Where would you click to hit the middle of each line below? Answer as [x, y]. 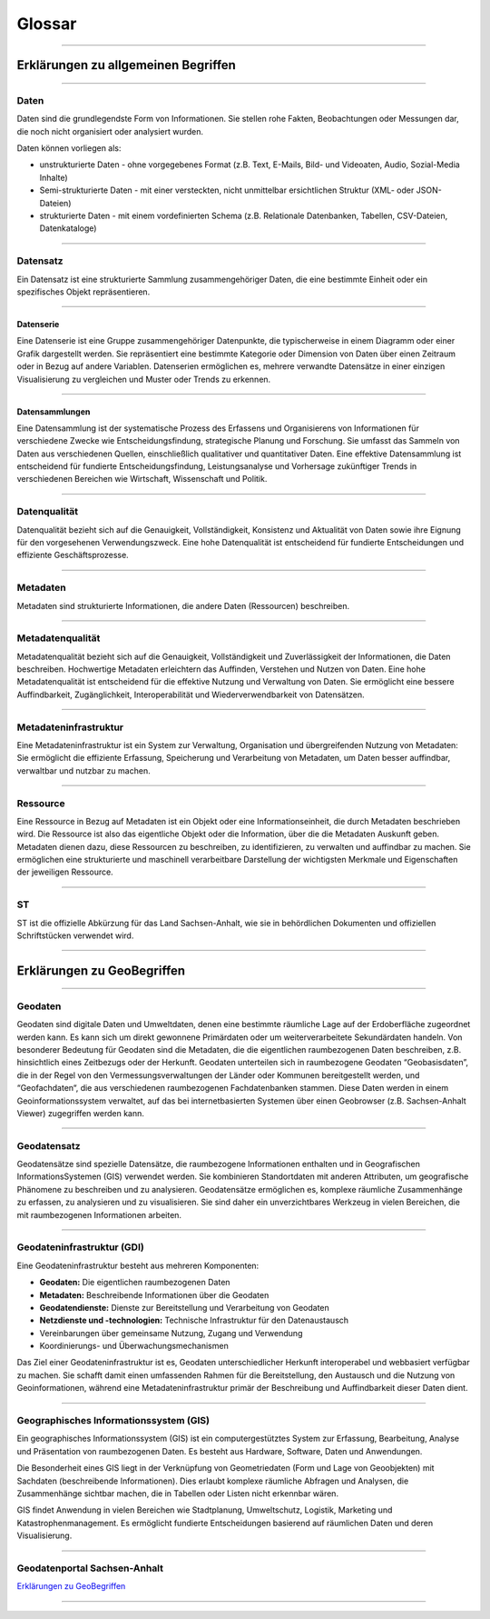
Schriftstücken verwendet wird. [75, 935]
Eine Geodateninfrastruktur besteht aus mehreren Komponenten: [138, 1265]
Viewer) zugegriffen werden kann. [81, 1113]
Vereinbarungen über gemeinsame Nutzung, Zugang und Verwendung [171, 1333]
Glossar [47, 24]
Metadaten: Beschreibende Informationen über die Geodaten [154, 1294]
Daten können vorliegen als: [69, 148]
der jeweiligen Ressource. [65, 872]
